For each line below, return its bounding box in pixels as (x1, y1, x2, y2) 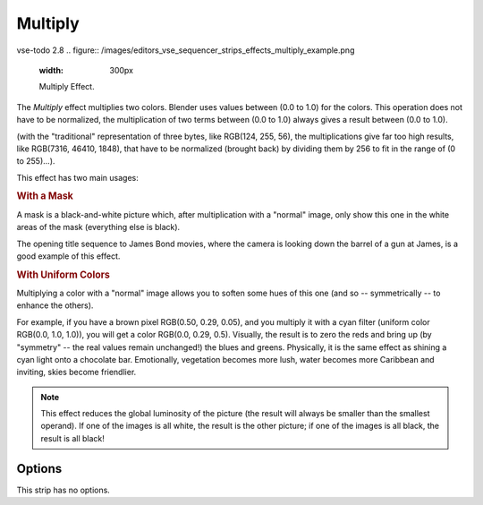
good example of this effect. (16, 251, 121, 261)
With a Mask (16, 190, 73, 202)
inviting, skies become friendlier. (16, 367, 137, 378)
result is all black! (40, 432, 105, 443)
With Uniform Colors (16, 269, 111, 281)
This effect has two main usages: (16, 172, 139, 183)
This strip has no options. (16, 484, 111, 495)
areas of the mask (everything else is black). (16, 222, 181, 233)
